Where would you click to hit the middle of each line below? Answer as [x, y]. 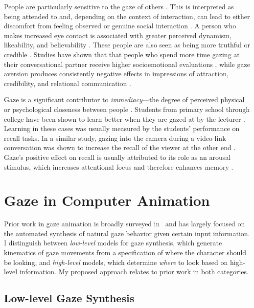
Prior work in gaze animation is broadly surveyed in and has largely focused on [125, 224]
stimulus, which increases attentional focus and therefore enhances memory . [119, 166]
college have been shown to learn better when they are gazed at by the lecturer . [125, 119]
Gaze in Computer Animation [107, 200]
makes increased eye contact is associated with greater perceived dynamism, [118, 35]
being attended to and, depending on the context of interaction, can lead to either [127, 16]
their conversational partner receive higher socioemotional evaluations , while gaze [127, 64]
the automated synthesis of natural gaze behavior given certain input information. [127, 233]
